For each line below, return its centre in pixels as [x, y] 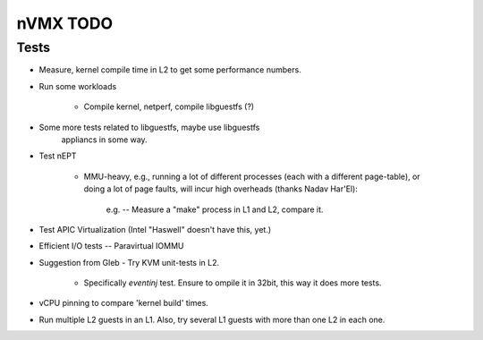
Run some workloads [78, 86]
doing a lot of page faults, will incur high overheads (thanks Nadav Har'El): [220, 189]
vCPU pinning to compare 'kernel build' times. [124, 303]
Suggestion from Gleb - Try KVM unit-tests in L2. [129, 262]
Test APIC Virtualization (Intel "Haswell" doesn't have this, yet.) [155, 229]
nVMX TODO [65, 23]
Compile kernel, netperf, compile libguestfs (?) [169, 106]
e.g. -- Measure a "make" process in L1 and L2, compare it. [215, 209]
